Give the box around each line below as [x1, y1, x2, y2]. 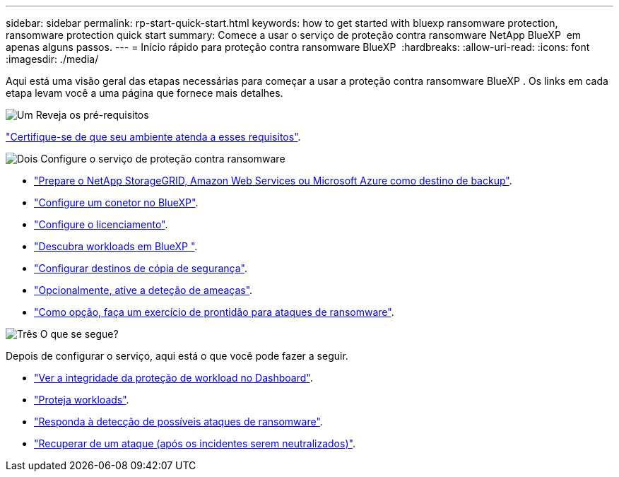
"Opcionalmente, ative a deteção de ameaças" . [34, 284, 253, 296]
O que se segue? [40, 328, 119, 340]
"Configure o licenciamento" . [34, 218, 168, 230]
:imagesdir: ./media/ [6, 53, 99, 65]
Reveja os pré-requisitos [35, 109, 149, 121]
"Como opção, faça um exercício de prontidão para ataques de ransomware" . [34, 306, 394, 318]
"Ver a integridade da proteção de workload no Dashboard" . [34, 372, 313, 384]
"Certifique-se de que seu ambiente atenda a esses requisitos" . [6, 131, 301, 143]
